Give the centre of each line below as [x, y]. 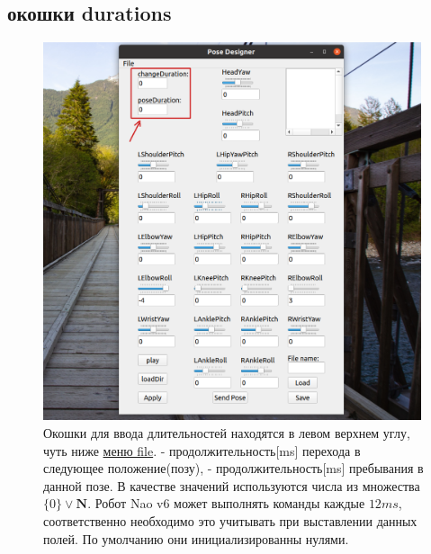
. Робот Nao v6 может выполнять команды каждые [226, 503]
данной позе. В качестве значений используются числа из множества [232, 485]
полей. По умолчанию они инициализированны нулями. [196, 538]
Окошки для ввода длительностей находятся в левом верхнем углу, [227, 432]
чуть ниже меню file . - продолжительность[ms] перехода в [202, 450]
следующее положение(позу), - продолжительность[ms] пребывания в [233, 468]
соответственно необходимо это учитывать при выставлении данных [230, 520]
